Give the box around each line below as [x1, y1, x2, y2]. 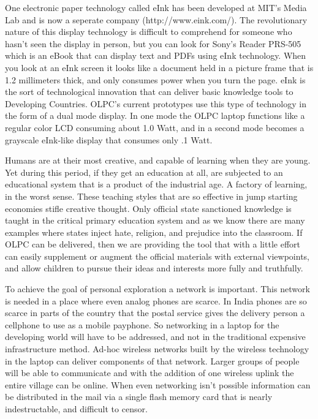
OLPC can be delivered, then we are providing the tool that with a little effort [5, 238, 300, 251]
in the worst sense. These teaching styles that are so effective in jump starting [5, 189, 298, 202]
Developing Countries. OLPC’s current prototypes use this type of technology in [5, 97, 306, 110]
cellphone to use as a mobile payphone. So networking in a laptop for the [5, 318, 279, 331]
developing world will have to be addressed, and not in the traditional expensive [5, 330, 306, 343]
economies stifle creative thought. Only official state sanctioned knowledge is [5, 202, 292, 214]
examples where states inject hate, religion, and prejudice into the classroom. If [5, 225, 303, 238]
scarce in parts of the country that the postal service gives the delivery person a [5, 306, 305, 319]
